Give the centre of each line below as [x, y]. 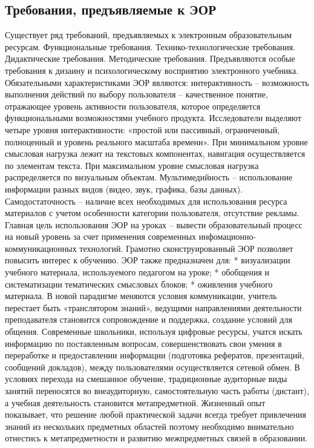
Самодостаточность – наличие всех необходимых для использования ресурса [146, 201]
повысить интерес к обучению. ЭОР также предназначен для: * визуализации [148, 260]
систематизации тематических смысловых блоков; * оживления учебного [139, 284]
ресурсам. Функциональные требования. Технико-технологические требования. [150, 46]
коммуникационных [41, 248]
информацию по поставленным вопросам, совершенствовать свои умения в [143, 343]
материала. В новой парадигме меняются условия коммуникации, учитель [141, 296]
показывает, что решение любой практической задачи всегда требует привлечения [155, 414]
